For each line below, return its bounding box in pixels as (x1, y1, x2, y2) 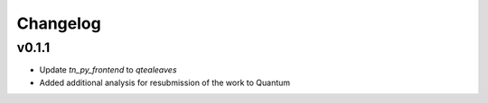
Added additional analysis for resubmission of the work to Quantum (39, 77, 291, 88)
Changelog (16, 13, 101, 33)
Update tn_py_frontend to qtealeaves (39, 64, 177, 75)
